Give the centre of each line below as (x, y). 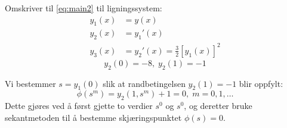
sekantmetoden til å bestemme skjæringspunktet (93, 117)
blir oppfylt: (261, 83)
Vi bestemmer (30, 83)
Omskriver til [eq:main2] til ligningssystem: (84, 8)
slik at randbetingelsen (144, 83)
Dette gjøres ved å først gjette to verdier (79, 106)
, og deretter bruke (218, 106)
